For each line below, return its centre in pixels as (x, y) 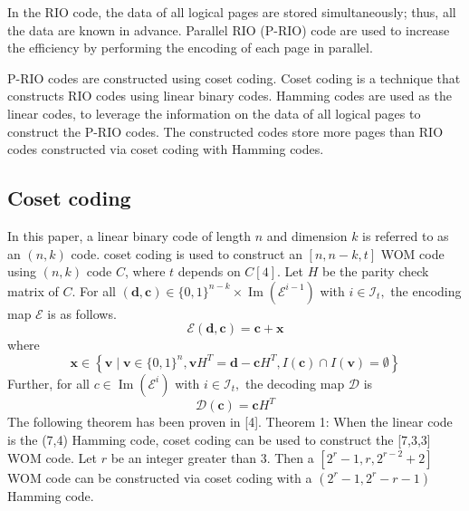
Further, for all (48, 383)
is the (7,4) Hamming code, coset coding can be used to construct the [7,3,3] (219, 440)
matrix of (33, 290)
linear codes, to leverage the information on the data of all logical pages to (214, 113)
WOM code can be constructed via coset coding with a (160, 477)
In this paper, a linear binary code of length (129, 235)
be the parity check (375, 271)
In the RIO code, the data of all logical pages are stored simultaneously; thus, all (232, 12)
